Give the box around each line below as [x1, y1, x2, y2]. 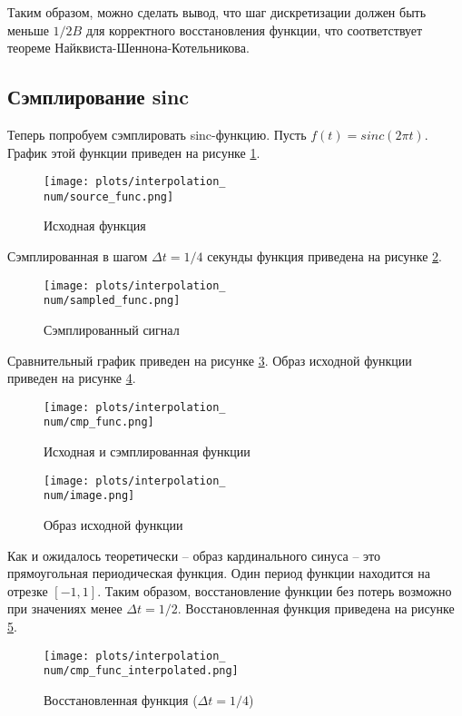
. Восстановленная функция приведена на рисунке [177, 599, 455, 618]
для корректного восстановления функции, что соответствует [85, 20, 423, 39]
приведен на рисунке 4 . [7, 368, 136, 387]
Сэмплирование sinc [7, 83, 190, 111]
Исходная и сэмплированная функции [44, 442, 251, 461]
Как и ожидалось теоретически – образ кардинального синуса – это [7, 545, 381, 564]
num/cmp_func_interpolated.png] [44, 664, 239, 678]
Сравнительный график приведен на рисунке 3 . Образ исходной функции [7, 350, 412, 369]
